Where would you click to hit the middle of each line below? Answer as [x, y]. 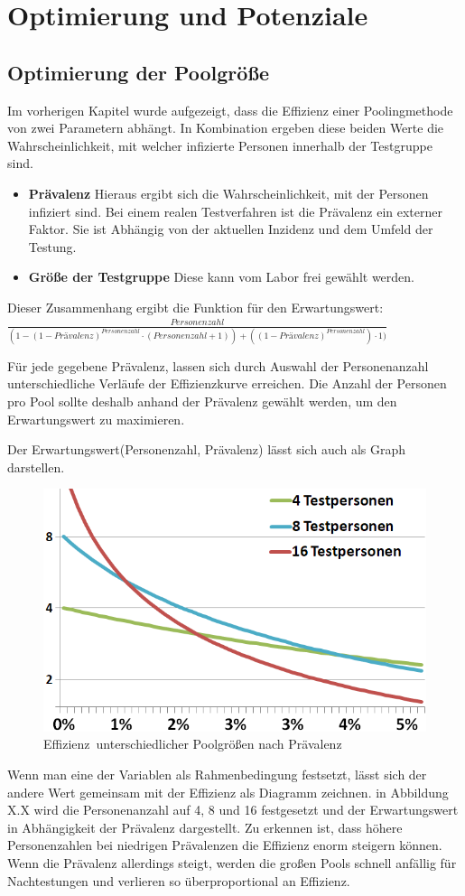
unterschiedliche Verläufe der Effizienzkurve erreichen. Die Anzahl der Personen [227, 383]
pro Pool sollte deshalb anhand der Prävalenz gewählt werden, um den [202, 401]
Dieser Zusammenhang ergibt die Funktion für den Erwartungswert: [195, 307]
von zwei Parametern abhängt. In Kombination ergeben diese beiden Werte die [226, 128]
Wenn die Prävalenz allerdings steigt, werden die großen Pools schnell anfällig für [232, 862]
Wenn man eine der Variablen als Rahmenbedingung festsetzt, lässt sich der [217, 774]
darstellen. [36, 467]
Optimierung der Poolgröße [138, 72]
